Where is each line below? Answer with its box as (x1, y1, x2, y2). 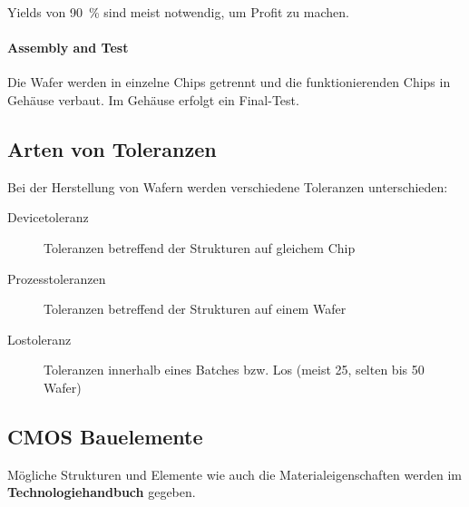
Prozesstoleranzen (7, 268, 106, 288)
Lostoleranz (7, 329, 72, 348)
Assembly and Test (7, 38, 129, 57)
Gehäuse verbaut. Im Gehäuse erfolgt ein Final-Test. (7, 90, 299, 109)
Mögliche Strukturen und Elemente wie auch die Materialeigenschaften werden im (7, 464, 462, 483)
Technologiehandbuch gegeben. (7, 483, 196, 502)
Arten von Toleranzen (7, 134, 217, 162)
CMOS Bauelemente (7, 422, 203, 450)
